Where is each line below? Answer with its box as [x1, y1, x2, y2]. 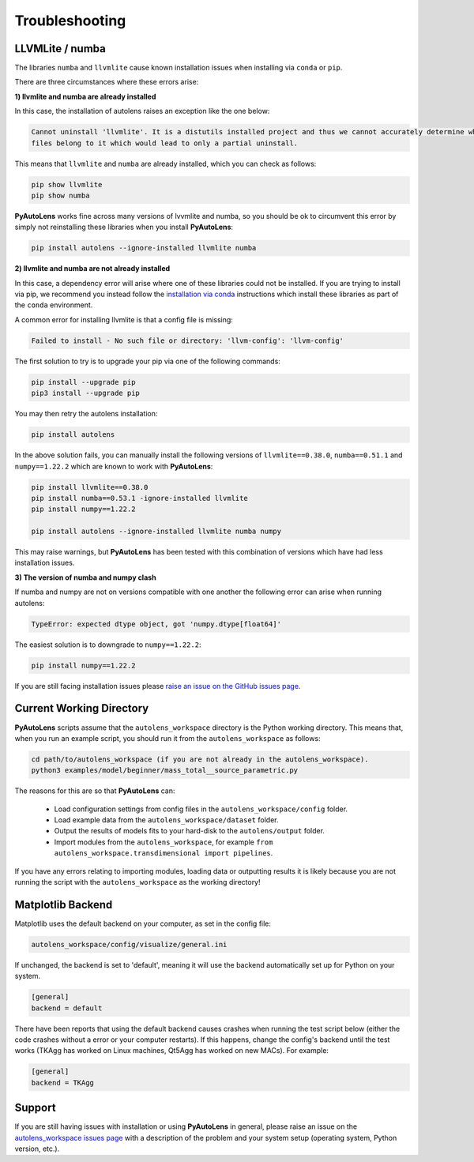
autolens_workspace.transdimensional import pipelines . [54, 848, 273, 858]
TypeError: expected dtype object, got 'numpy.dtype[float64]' [31, 619, 282, 628]
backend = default [31, 1003, 103, 1013]
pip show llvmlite [31, 180, 103, 189]
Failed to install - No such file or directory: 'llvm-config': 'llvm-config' [31, 336, 344, 345]
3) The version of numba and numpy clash [14, 573, 157, 582]
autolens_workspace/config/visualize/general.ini [31, 940, 228, 949]
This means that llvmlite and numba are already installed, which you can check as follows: [14, 159, 317, 168]
